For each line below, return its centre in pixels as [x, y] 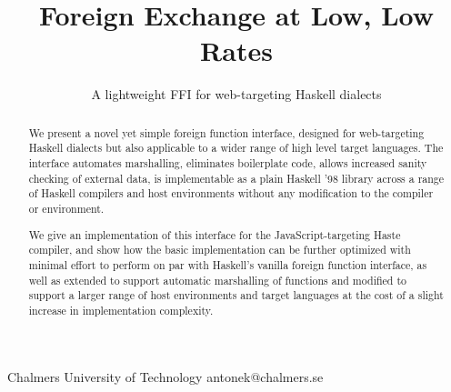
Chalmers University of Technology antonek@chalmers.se [165, 377]
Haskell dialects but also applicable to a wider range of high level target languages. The [236, 148]
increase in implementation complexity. [121, 310]
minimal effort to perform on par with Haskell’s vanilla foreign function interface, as [228, 264]
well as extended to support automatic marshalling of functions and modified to [218, 280]
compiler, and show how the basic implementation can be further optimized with [220, 250]
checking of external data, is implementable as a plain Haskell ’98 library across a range [236, 178]
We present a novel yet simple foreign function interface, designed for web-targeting [226, 132]
